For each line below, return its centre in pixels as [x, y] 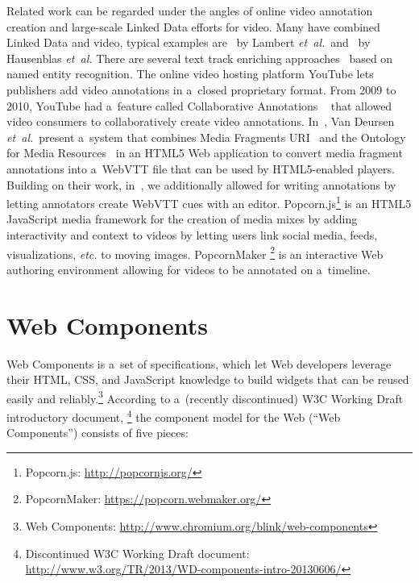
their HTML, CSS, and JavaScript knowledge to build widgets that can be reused [208, 379]
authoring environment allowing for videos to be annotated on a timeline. [189, 269]
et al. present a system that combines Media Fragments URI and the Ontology [206, 137]
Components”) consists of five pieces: [97, 433]
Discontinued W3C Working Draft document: [137, 553]
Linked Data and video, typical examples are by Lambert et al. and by [189, 42]
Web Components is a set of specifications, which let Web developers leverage [199, 363]
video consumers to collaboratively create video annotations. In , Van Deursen [201, 121]
